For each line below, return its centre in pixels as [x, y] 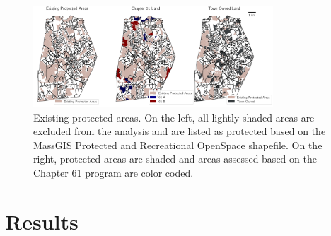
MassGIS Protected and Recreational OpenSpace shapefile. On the [178, 144]
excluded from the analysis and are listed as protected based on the [180, 131]
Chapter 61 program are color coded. [114, 173]
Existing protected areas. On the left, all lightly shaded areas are [174, 117]
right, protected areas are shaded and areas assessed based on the [175, 159]
